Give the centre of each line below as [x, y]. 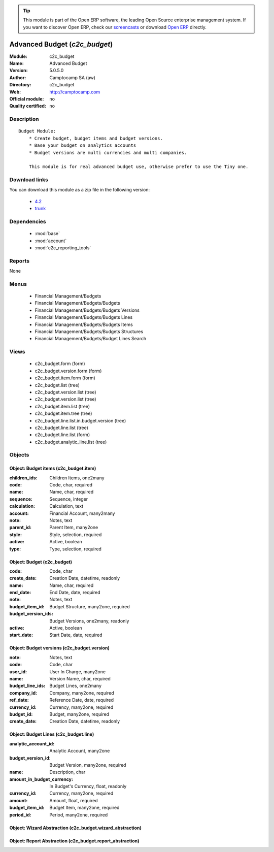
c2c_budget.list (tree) [57, 385]
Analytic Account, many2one [80, 751]
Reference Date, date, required [82, 700]
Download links [29, 180]
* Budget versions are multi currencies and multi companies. [108, 153]
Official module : [27, 99]
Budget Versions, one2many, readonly [89, 621]
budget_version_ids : [31, 614]
